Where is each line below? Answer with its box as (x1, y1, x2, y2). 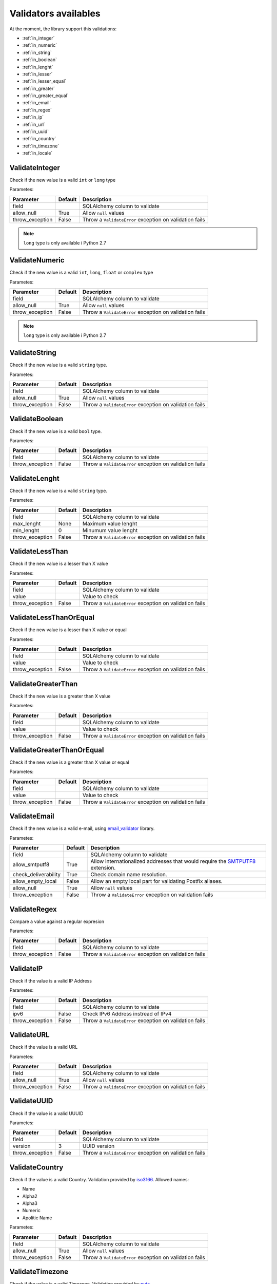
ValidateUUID (9, 1097, 53, 1105)
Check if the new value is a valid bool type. (9, 428, 102, 434)
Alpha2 (22, 1193, 38, 1199)
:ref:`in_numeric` (22, 42, 57, 48)
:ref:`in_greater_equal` (22, 92, 69, 99)
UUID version (82, 1143, 115, 1150)
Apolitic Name (22, 1215, 52, 1221)
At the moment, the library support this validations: (9, 26, 117, 32)
